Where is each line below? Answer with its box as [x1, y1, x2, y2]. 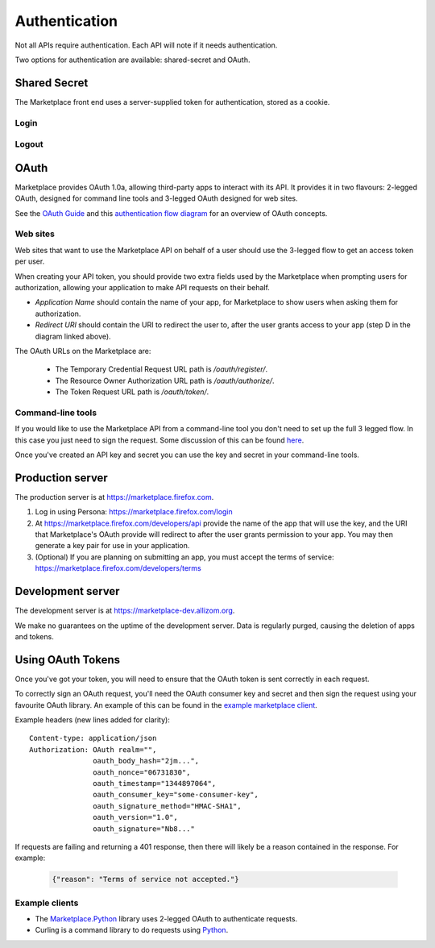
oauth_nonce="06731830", [93, 767, 191, 777]
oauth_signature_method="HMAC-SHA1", [93, 801, 242, 810]
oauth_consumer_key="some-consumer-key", [93, 790, 259, 800]
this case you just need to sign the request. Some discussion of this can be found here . [14, 435, 304, 445]
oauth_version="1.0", [93, 813, 179, 822]
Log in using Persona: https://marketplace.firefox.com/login [35, 507, 233, 517]
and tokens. [14, 631, 54, 641]
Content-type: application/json [29, 734, 157, 743]
